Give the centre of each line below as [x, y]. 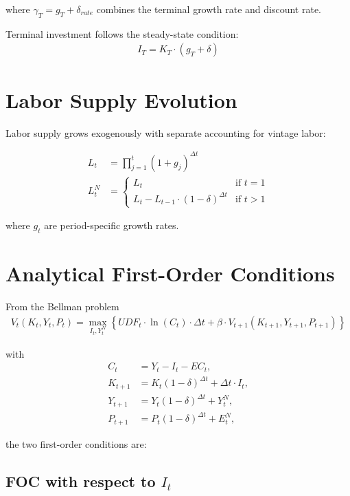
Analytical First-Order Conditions [170, 273]
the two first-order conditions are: [76, 443]
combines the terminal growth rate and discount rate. [209, 9]
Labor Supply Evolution [121, 99]
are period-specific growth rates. [112, 225]
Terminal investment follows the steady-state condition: [122, 33]
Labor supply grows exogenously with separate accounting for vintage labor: [166, 132]
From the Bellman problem [62, 306]
